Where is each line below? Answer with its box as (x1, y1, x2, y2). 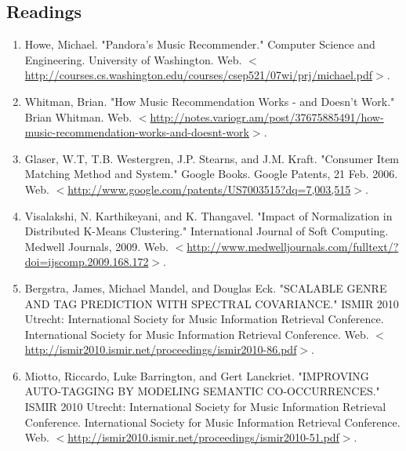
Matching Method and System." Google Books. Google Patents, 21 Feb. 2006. (24, 165, 398, 182)
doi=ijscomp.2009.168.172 (24, 253, 149, 270)
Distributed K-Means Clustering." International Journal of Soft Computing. (24, 223, 389, 239)
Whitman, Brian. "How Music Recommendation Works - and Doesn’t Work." (24, 93, 395, 109)
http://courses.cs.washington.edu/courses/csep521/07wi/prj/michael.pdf (24, 67, 373, 83)
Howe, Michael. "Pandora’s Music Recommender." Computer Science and (24, 36, 375, 53)
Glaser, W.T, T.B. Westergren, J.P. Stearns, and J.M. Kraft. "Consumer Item (24, 150, 400, 166)
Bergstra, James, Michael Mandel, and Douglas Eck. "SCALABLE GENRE (24, 279, 387, 296)
